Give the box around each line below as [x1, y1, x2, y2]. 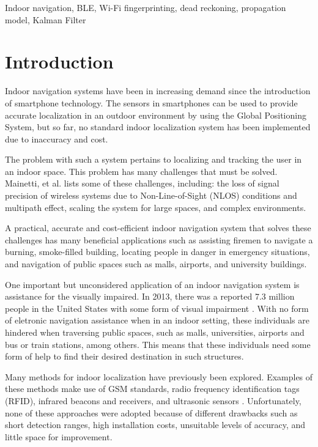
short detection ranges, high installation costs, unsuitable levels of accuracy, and [5, 418, 306, 431]
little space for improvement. [5, 430, 113, 443]
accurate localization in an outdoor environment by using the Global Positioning [5, 108, 306, 121]
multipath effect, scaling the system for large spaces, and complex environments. [5, 201, 306, 213]
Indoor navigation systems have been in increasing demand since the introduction [5, 84, 311, 97]
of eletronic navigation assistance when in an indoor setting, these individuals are [5, 314, 309, 327]
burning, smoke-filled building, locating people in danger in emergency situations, [5, 245, 310, 258]
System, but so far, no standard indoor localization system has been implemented [5, 120, 311, 133]
